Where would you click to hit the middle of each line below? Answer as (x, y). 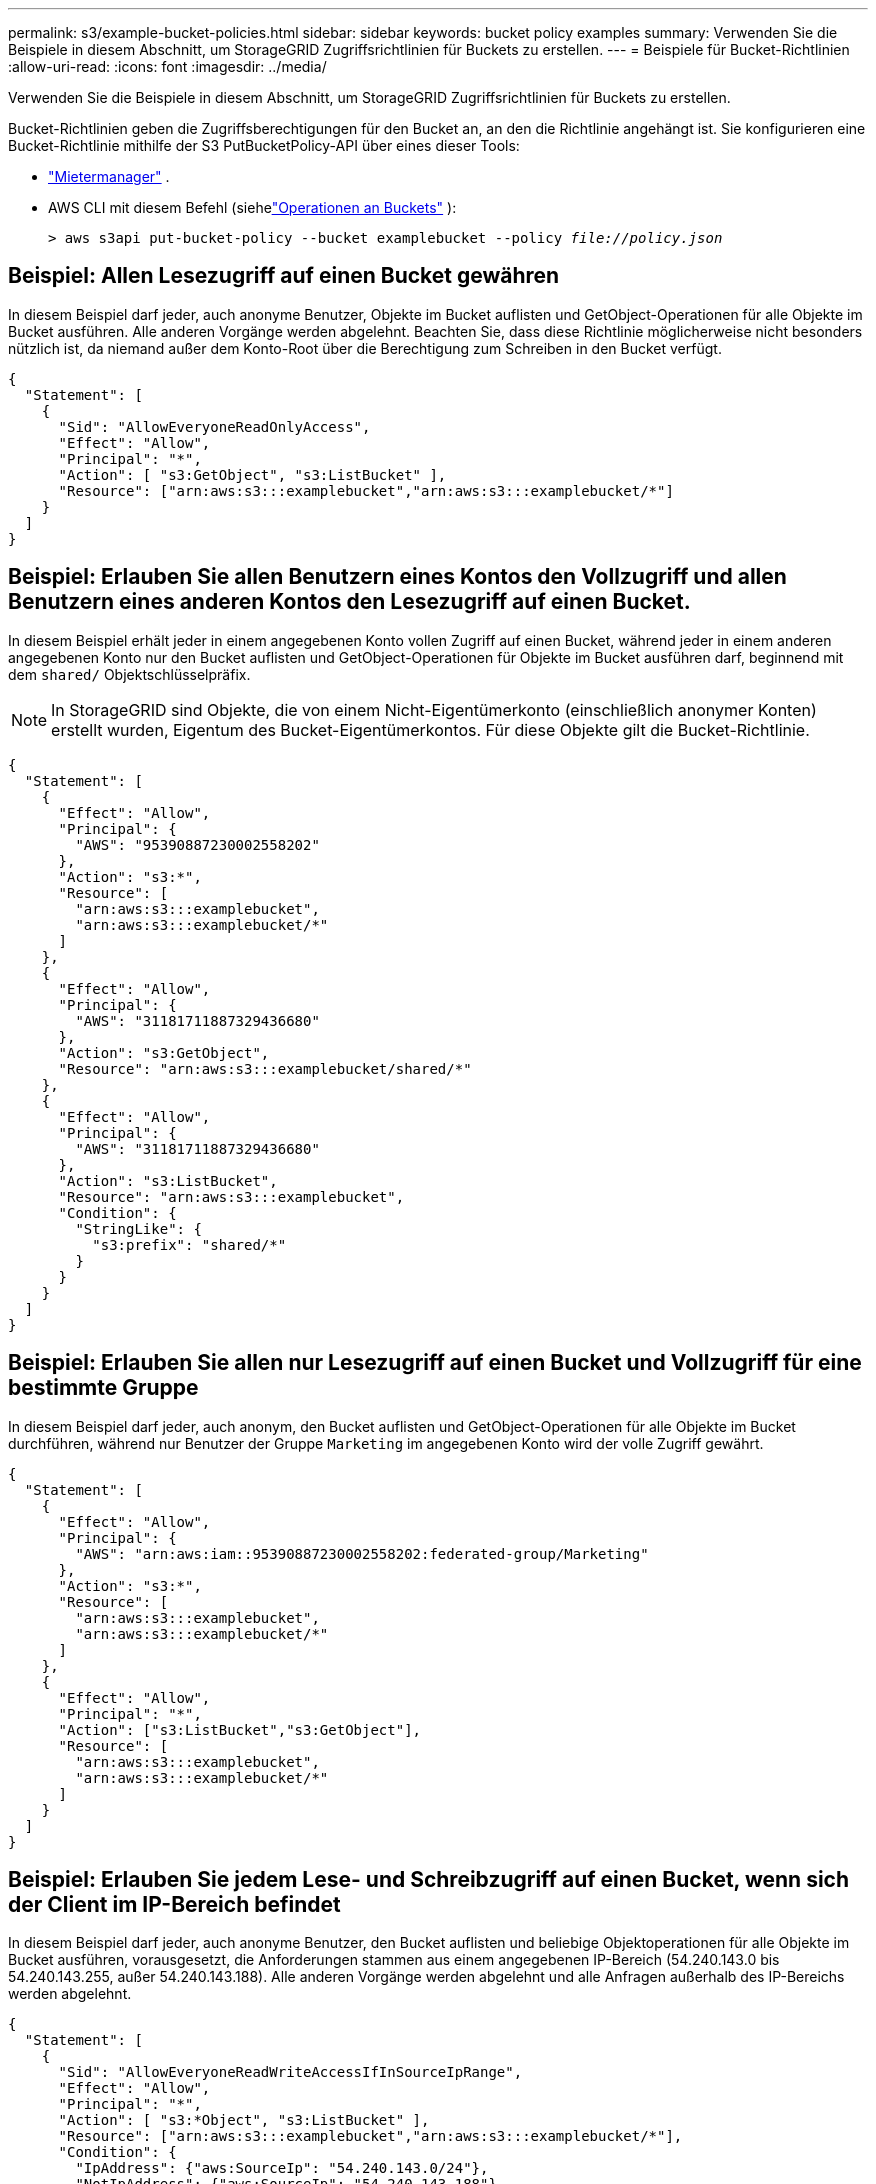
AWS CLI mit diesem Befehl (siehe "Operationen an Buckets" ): (252, 207)
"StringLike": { (138, 1228)
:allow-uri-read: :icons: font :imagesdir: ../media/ (167, 66)
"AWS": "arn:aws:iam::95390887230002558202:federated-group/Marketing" (362, 1553)
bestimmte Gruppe (103, 1388)
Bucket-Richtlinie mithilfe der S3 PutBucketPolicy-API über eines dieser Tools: (264, 145)
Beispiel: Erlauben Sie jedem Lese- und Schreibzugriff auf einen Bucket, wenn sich (429, 1879)
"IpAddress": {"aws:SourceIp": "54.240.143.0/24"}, (282, 2168)
